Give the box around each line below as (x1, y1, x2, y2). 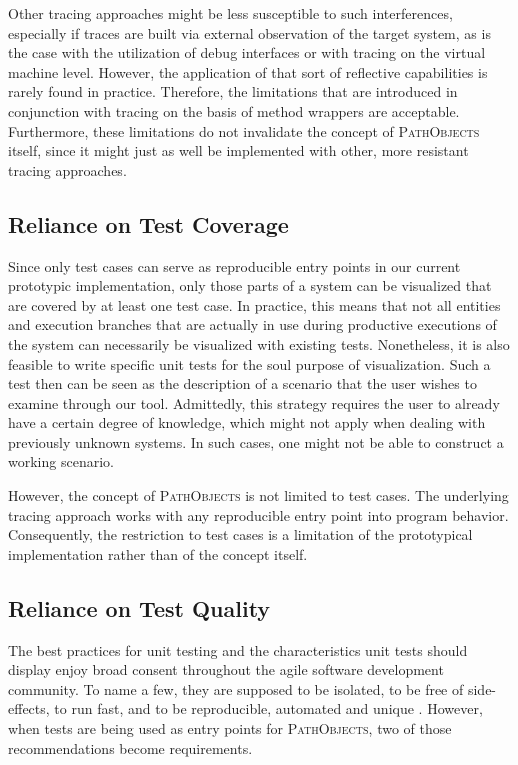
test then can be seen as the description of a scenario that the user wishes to (8, 373, 477, 394)
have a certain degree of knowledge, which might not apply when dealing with (8, 412, 486, 433)
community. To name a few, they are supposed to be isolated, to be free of (8, 678, 464, 699)
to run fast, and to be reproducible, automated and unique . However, (54, 698, 483, 719)
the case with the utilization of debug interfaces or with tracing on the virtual (8, 42, 486, 63)
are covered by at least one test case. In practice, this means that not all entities (8, 294, 501, 315)
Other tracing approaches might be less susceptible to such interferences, (8, 3, 453, 23)
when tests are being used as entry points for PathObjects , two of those (8, 718, 452, 739)
